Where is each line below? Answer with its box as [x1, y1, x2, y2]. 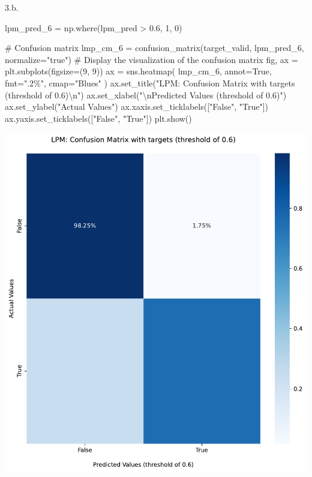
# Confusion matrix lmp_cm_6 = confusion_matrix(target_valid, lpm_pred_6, [5, 41, 304, 54]
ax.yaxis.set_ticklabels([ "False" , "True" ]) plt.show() [5, 112, 192, 124]
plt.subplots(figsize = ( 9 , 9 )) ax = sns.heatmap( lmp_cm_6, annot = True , [5, 65, 272, 77]
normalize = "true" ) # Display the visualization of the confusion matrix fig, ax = [5, 53, 298, 65]
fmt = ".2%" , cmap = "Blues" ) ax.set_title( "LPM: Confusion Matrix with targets [5, 76, 295, 89]
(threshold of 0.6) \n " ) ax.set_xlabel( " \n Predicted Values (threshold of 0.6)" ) [5, 88, 287, 101]
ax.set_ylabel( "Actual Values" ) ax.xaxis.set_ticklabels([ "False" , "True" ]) [5, 100, 268, 113]
